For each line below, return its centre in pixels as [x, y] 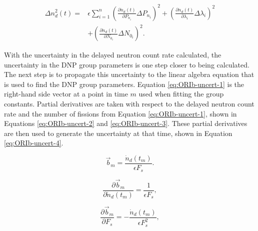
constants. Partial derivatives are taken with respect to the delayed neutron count [129, 104]
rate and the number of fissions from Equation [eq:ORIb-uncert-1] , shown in [120, 113]
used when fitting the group [181, 94]
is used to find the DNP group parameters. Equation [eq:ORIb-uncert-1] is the [124, 84]
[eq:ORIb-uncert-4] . [34, 143]
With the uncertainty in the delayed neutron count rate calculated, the [113, 55]
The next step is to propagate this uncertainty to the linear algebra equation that [129, 74]
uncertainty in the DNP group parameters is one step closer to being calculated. [127, 64]
